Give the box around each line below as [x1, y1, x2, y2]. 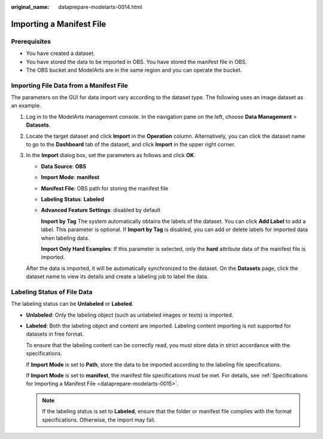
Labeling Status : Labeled [41, 195, 105, 202]
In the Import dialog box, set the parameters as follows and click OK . [26, 152, 196, 159]
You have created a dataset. [26, 50, 95, 57]
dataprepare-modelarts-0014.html [58, 4, 142, 10]
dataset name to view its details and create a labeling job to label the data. [26, 273, 209, 280]
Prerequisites [11, 37, 51, 45]
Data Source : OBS [41, 162, 87, 170]
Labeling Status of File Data [11, 287, 93, 296]
